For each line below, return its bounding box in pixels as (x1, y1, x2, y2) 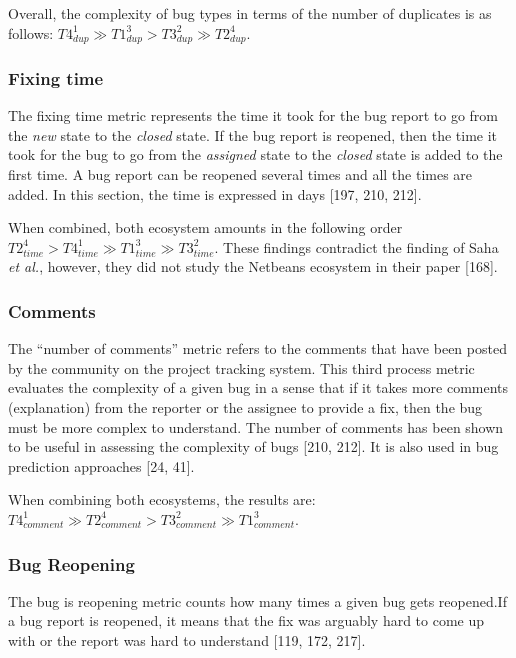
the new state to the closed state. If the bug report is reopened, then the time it (8, 124, 498, 145)
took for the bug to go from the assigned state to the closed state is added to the (8, 144, 503, 165)
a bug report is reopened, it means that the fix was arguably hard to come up (8, 610, 485, 631)
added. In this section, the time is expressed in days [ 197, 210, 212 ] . (8, 183, 422, 204)
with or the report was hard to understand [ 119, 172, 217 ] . (8, 629, 366, 650)
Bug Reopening (8, 551, 135, 576)
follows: (8, 22, 54, 43)
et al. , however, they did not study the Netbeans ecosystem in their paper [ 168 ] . (8, 256, 498, 277)
